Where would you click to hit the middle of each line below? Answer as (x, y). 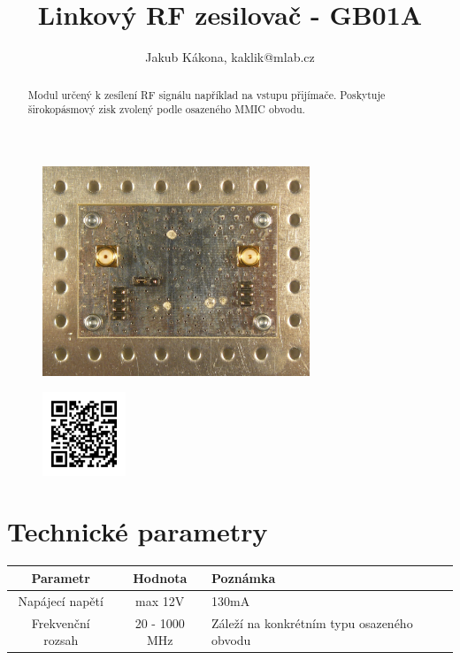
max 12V (160, 600)
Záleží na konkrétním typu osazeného (312, 622)
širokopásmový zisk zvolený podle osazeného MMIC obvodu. (166, 109)
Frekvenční (61, 622)
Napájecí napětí (61, 600)
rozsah (61, 640)
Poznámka (244, 577)
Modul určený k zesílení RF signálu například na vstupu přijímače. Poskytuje (207, 94)
